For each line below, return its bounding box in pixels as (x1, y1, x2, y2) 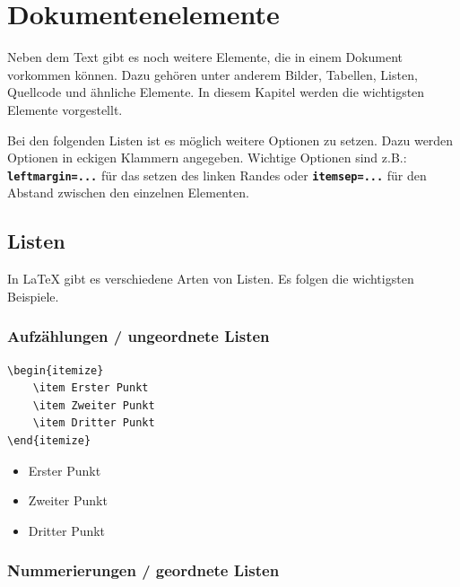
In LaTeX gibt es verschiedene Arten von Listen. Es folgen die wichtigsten (7, 269, 414, 288)
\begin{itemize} (7, 364, 104, 377)
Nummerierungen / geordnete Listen (7, 559, 280, 582)
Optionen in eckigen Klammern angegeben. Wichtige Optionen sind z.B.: (7, 148, 407, 167)
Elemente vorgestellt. (7, 100, 123, 118)
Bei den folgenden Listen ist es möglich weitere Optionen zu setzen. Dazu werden (7, 130, 454, 149)
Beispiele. (7, 286, 59, 305)
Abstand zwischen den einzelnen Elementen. (7, 183, 249, 202)
